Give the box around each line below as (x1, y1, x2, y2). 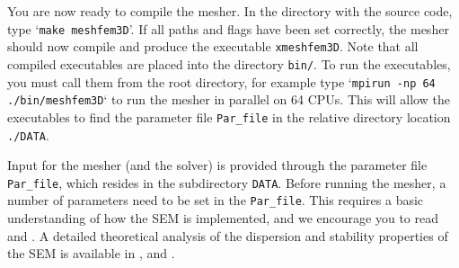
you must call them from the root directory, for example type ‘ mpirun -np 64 (7, 72, 436, 91)
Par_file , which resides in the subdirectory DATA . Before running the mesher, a (7, 173, 446, 192)
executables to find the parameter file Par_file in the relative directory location (7, 107, 451, 126)
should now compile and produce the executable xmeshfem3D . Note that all (7, 37, 419, 56)
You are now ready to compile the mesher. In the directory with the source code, (7, 2, 453, 20)
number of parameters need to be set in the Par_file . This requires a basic (7, 191, 424, 210)
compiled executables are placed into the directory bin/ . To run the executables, (7, 54, 451, 73)
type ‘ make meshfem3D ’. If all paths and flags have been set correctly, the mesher (7, 19, 449, 38)
